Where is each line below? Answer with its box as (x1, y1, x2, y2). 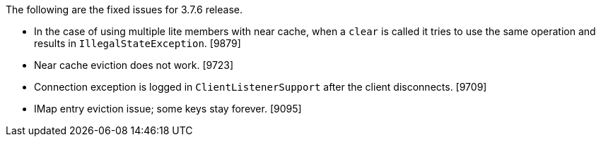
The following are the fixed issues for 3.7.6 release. (6, 4, 243, 15)
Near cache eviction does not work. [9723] (34, 59, 234, 71)
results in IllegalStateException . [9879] (34, 37, 241, 49)
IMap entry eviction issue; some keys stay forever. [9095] (34, 103, 302, 115)
